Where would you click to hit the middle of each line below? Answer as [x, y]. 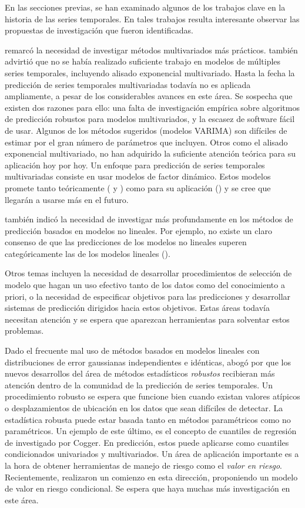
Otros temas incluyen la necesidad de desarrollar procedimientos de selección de [148, 273]
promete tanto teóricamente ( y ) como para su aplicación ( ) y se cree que [138, 187]
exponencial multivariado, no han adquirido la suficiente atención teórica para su [150, 153]
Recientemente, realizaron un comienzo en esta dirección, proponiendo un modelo [151, 477]
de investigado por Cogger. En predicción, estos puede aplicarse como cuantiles [147, 442]
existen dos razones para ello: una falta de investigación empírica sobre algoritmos [152, 107]
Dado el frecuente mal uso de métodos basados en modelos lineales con [132, 350]
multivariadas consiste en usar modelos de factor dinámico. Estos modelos [138, 176]
